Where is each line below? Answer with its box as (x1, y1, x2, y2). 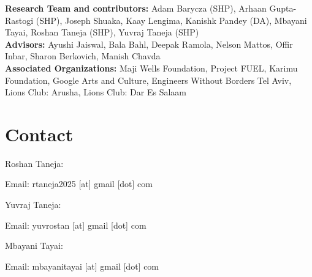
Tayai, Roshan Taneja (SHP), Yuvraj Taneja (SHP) (5, 26, 199, 39)
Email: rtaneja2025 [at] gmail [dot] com (5, 177, 153, 190)
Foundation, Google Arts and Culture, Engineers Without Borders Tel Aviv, (5, 73, 292, 86)
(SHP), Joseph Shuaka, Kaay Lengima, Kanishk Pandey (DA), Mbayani (36, 13, 307, 26)
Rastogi (5, 13, 34, 26)
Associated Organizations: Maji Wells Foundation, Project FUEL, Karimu (5, 61, 298, 74)
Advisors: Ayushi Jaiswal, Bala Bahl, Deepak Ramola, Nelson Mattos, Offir (5, 37, 293, 50)
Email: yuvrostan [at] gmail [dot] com (5, 218, 146, 231)
